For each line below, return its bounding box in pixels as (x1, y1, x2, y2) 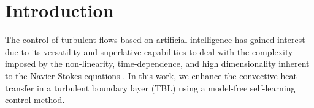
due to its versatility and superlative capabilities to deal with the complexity (5, 45, 293, 58)
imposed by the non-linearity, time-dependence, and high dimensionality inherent (5, 57, 310, 70)
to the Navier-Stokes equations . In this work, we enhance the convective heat (5, 69, 297, 82)
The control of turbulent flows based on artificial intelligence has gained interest (5, 33, 305, 46)
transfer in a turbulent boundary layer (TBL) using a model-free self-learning (5, 81, 296, 94)
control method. (5, 93, 65, 106)
